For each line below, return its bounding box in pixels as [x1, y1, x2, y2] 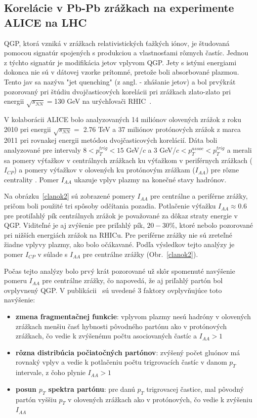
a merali [227, 144, 252, 155]
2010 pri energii [4, 124, 51, 134]
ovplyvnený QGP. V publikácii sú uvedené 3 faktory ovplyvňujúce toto [4, 285, 222, 295]
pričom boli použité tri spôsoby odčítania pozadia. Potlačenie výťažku [4, 201, 216, 211]
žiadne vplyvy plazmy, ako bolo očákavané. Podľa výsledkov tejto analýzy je [4, 239, 235, 250]
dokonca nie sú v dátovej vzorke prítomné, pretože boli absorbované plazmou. [4, 67, 239, 77]
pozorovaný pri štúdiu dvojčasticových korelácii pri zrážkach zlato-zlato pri [4, 86, 231, 96]
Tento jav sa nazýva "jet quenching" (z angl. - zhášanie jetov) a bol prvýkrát [4, 76, 236, 86]
